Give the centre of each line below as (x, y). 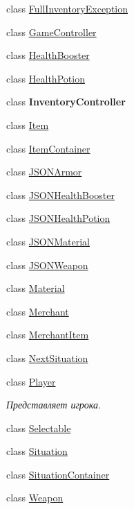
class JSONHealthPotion (58, 218)
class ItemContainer (48, 148)
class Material (36, 288)
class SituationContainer (58, 474)
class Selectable (39, 428)
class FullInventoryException (67, 8)
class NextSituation (47, 357)
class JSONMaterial (48, 241)
